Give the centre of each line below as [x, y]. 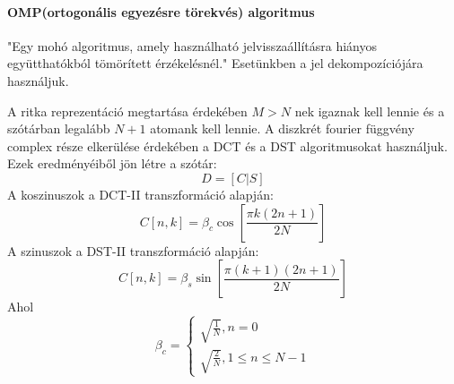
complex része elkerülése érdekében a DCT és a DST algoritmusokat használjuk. [227, 145]
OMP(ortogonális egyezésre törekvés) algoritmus [161, 11]
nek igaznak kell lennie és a [370, 111]
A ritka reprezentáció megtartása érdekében [127, 111]
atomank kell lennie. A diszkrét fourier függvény [282, 128]
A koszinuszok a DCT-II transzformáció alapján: [140, 194]
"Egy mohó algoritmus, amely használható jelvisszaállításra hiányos [192, 45]
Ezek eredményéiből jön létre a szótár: [112, 163]
